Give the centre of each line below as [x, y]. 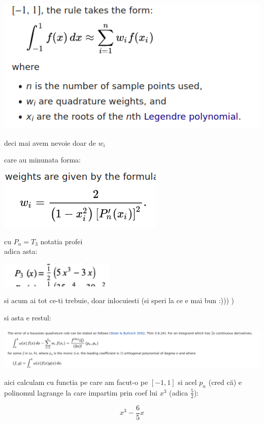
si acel [187, 382]
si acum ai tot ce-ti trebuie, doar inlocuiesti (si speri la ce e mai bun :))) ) [119, 300]
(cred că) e [225, 382]
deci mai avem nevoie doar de [50, 142]
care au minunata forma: [42, 160]
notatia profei [61, 241]
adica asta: [21, 251]
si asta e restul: [28, 317]
